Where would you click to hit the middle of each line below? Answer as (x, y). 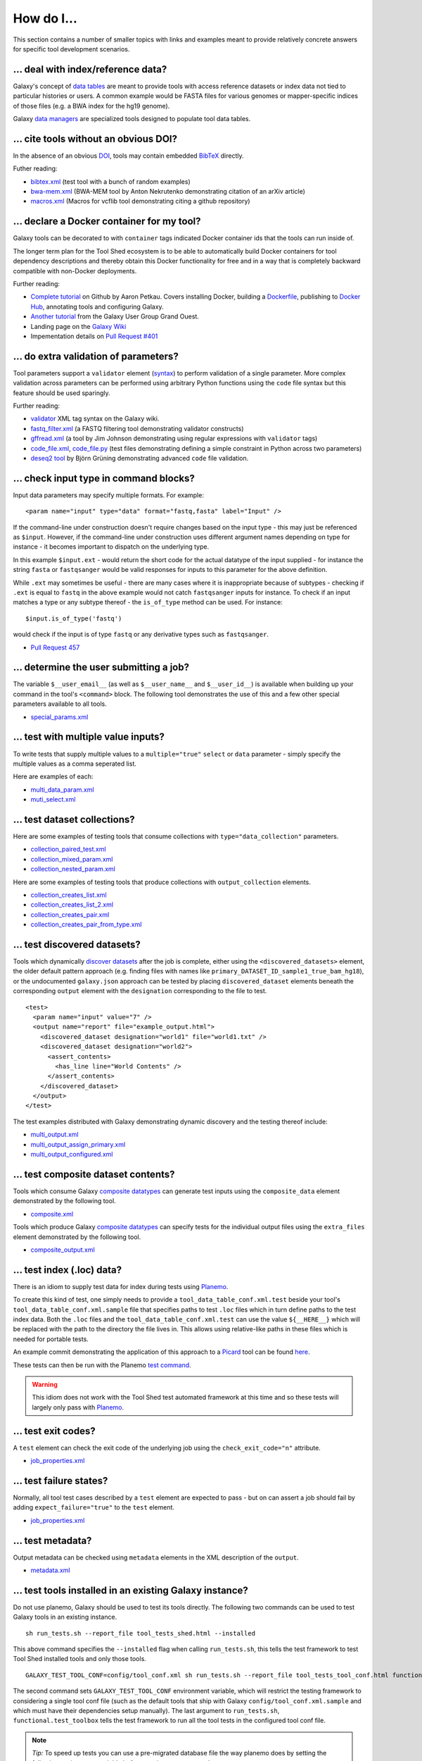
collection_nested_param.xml (73, 869)
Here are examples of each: (53, 777)
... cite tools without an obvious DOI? (95, 138)
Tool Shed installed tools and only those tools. (80, 1659)
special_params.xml (59, 717)
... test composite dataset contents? (94, 1174)
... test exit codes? (54, 1431)
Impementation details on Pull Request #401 (94, 336)
